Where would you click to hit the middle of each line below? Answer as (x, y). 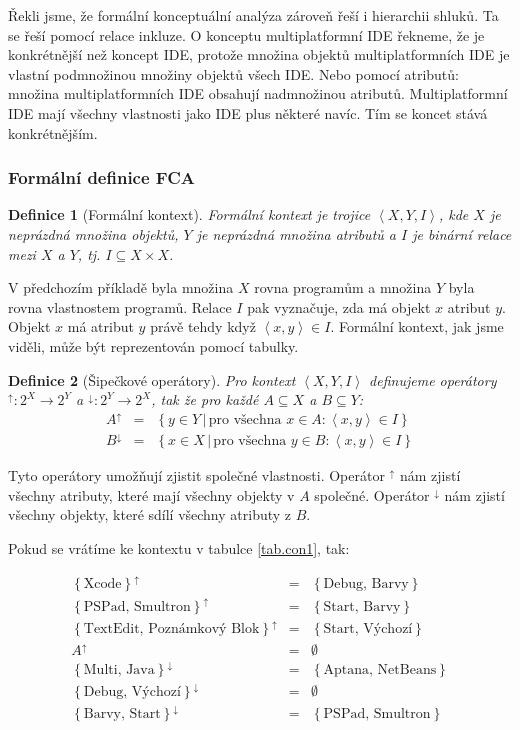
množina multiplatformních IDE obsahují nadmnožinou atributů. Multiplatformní (258, 93)
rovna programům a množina (343, 287)
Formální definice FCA (101, 177)
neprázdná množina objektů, (93, 233)
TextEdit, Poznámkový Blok (171, 629)
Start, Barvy (362, 606)
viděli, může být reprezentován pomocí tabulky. (153, 345)
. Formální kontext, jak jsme (417, 326)
